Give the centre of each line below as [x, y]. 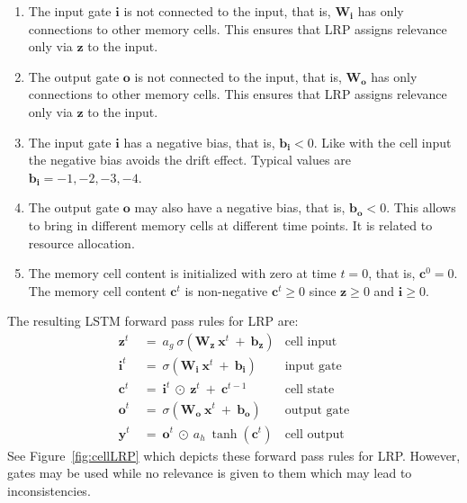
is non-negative [226, 290]
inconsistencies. [49, 490]
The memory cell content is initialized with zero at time [182, 273]
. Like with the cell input [382, 142]
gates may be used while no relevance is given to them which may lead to [210, 473]
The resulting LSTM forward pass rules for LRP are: [153, 321]
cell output [314, 434]
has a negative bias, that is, [199, 142]
